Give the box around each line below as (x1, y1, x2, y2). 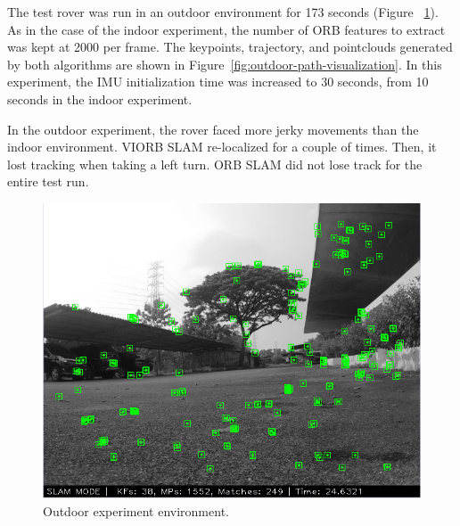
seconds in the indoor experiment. (7, 89, 193, 108)
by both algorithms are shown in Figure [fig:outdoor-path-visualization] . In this (7, 54, 442, 73)
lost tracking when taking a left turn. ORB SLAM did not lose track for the (7, 154, 423, 173)
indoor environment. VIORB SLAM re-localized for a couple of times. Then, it (7, 137, 437, 156)
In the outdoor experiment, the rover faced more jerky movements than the (7, 119, 419, 138)
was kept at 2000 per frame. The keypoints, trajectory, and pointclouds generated (7, 37, 453, 56)
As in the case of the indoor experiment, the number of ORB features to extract (7, 20, 446, 38)
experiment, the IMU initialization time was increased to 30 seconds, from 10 (7, 72, 429, 91)
